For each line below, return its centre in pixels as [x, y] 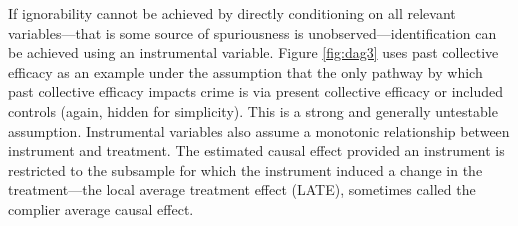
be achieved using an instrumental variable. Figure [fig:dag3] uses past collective [253, 52]
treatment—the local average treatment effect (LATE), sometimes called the [242, 189]
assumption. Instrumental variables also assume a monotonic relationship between [259, 130]
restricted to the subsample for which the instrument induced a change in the [245, 169]
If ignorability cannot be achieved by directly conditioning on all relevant [232, 13]
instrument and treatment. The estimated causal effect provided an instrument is [256, 150]
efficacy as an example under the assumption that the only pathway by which [245, 71]
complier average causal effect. [101, 208]
